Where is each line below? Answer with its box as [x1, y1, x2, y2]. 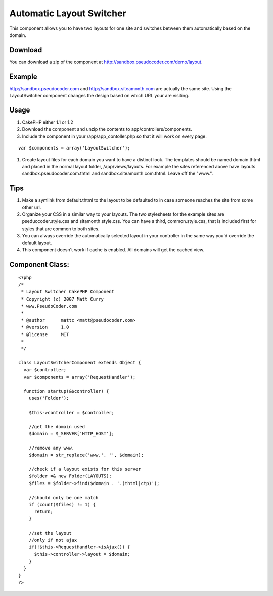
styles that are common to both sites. [22, 226, 100, 232]
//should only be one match [28, 495, 99, 500]
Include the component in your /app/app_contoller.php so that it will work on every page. [22, 133, 207, 139]
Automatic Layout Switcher [9, 8, 126, 19]
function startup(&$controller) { [23, 388, 109, 394]
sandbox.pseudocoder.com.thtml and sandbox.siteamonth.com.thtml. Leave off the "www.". [22, 170, 213, 177]
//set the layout [28, 530, 72, 536]
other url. [22, 204, 41, 210]
